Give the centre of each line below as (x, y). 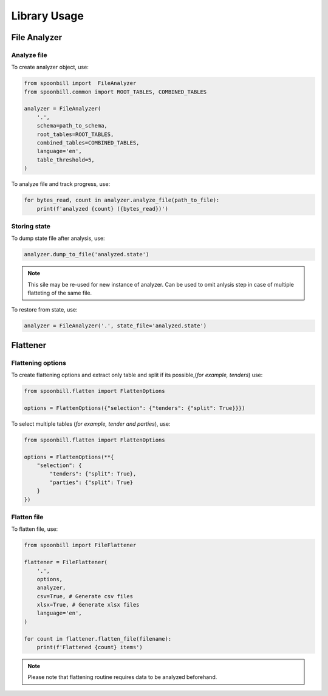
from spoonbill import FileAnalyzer (80, 83)
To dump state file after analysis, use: (58, 238)
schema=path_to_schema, (72, 126)
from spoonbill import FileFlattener (80, 545)
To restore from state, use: (44, 310)
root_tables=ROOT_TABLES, (75, 134)
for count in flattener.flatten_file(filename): (98, 639)
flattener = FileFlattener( (66, 562)
